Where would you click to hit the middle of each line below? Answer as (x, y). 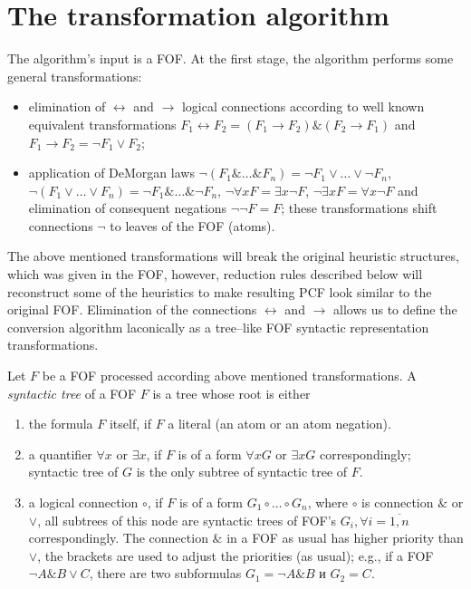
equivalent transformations (102, 124)
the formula (61, 424)
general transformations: (75, 76)
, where (328, 502)
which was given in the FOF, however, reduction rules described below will (215, 274)
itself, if (130, 424)
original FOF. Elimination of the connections (132, 309)
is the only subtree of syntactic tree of (242, 472)
